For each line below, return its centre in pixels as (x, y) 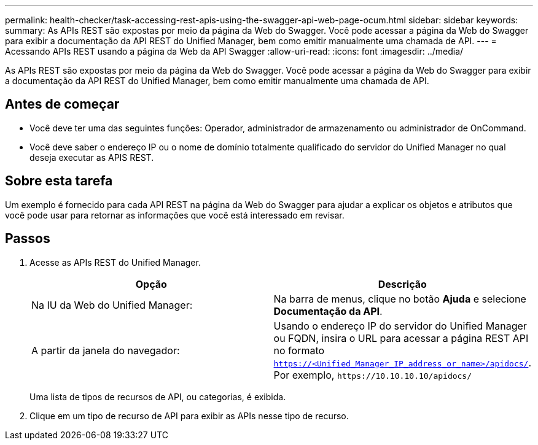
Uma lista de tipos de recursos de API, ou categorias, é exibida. (158, 397)
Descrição (402, 284)
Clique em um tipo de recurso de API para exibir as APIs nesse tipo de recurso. (189, 416)
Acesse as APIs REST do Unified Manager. (115, 262)
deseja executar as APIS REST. (92, 157)
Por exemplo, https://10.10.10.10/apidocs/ (373, 375)
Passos (28, 239)
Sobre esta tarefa (59, 181)
